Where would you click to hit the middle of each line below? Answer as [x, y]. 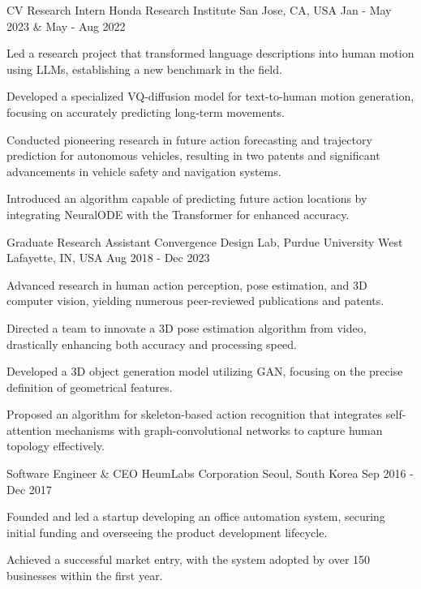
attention [29, 430]
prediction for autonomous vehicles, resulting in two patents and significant [193, 155]
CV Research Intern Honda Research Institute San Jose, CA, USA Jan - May [199, 10]
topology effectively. [56, 446]
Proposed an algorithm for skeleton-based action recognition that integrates [195, 414]
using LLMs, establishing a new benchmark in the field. [144, 69]
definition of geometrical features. [90, 387]
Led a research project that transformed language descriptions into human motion [210, 53]
